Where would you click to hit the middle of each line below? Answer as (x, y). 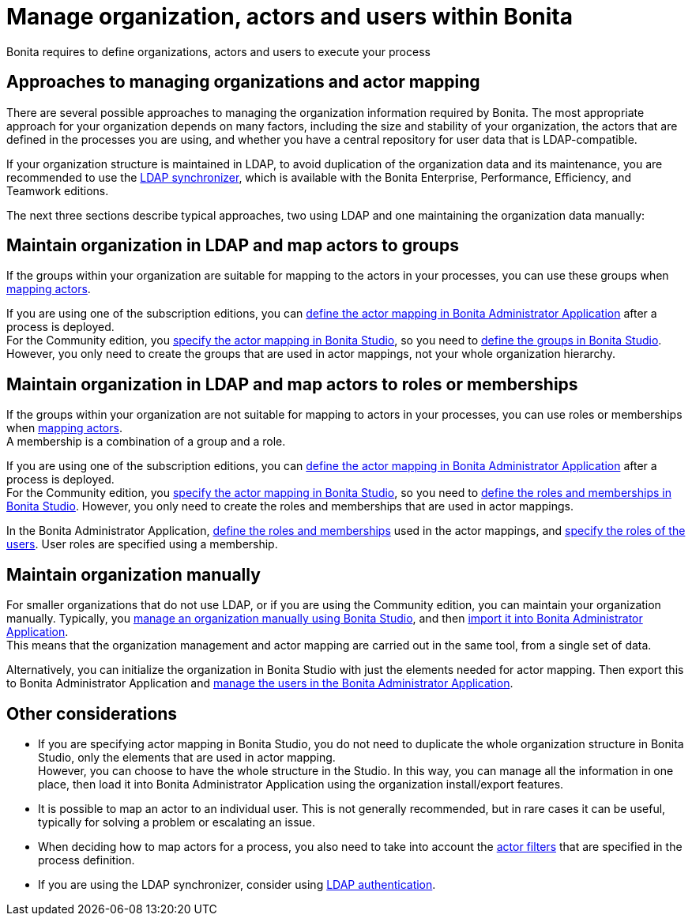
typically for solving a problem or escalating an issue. (177, 822)
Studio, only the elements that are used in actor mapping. (187, 757)
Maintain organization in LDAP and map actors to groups (233, 246)
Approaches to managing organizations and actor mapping (243, 82)
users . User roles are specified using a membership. (142, 544)
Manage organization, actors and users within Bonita (290, 17)
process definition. (86, 860)
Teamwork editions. (58, 190)
